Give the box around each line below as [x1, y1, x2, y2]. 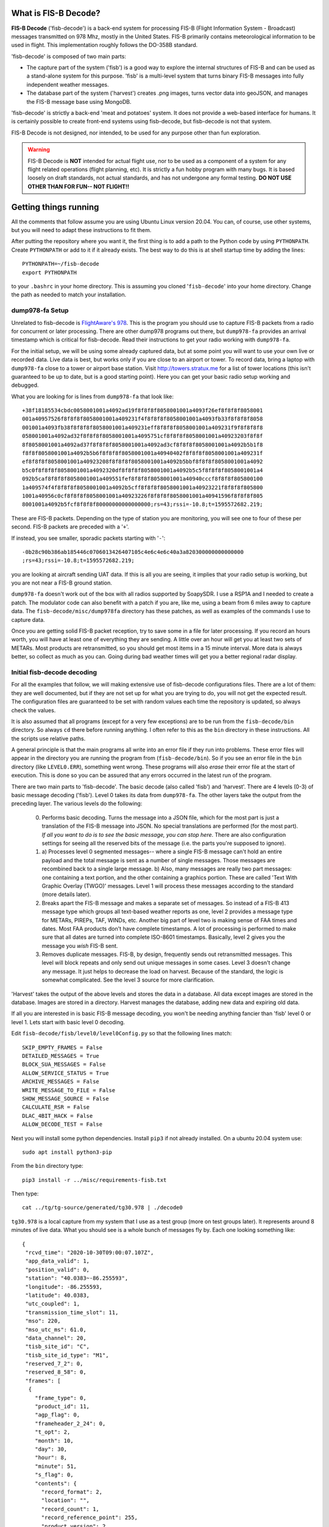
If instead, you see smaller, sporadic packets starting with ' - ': [11, 534, 166, 542]
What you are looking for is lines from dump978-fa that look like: [11, 393, 174, 400]
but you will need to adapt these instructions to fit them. [11, 227, 152, 234]
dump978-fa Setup [11, 306, 69, 315]
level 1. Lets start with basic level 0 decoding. [11, 1018, 125, 1026]
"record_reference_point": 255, [41, 1514, 138, 1521]
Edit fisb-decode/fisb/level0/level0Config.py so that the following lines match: [11, 1030, 232, 1037]
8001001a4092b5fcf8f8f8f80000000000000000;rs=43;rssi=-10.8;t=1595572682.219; [22, 501, 263, 508]
